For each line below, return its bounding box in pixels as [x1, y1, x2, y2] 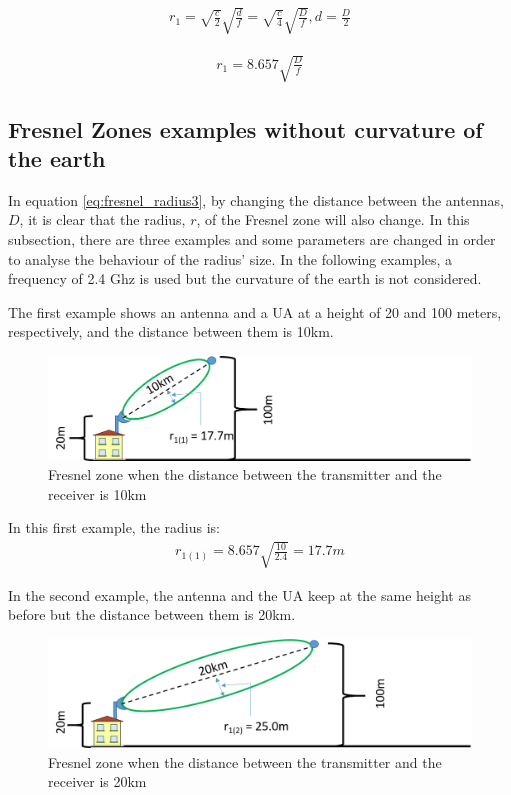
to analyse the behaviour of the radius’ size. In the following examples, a [8, 248, 453, 269]
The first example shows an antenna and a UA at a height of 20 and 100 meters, [8, 301, 502, 322]
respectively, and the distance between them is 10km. [8, 321, 334, 342]
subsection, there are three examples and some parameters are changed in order [8, 228, 496, 249]
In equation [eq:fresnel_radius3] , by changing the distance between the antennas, [8, 189, 504, 210]
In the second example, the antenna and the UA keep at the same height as [8, 584, 471, 605]
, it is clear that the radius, [19, 209, 186, 230]
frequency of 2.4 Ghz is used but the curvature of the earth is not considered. [8, 268, 482, 289]
